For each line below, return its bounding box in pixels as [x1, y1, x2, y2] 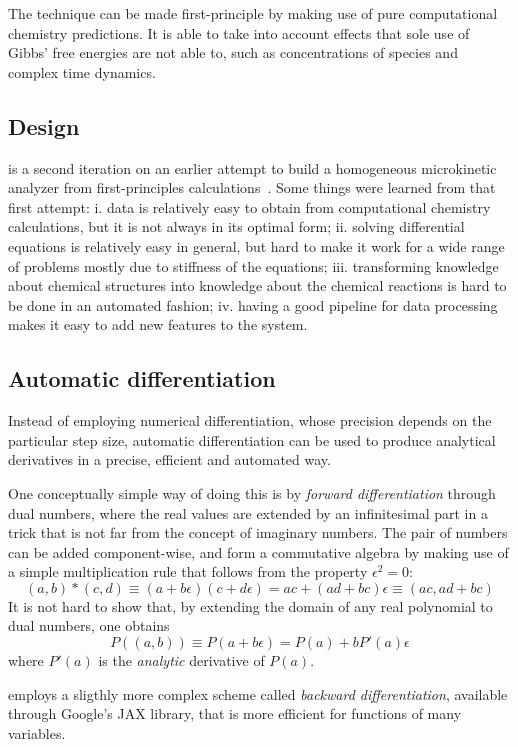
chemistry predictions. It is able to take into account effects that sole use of [8, 22, 470, 43]
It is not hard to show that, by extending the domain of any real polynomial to [8, 595, 493, 616]
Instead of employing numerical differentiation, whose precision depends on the [8, 410, 492, 431]
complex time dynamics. [8, 61, 156, 82]
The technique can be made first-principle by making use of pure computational [8, 3, 498, 23]
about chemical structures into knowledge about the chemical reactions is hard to [8, 275, 507, 296]
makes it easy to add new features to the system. [8, 314, 308, 335]
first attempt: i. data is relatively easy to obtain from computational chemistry [8, 196, 491, 217]
